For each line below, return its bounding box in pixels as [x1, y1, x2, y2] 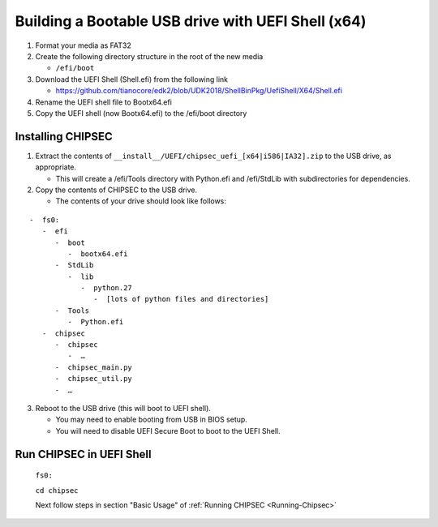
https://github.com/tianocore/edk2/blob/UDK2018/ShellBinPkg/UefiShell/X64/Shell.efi [55, 86, 342, 96]
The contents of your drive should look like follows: [55, 196, 227, 206]
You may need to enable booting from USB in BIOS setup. [55, 414, 247, 425]
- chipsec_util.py [54, 374, 133, 383]
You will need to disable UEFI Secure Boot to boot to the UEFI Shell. [55, 426, 281, 435]
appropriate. [35, 162, 77, 172]
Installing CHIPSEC [15, 130, 113, 144]
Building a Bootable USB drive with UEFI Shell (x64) [15, 12, 367, 30]
